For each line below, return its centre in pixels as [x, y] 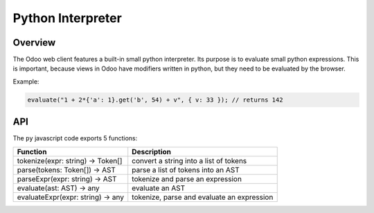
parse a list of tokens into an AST [186, 169]
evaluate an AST [159, 188]
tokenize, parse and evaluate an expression [203, 197]
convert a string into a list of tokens [189, 160]
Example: [26, 81]
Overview [34, 43]
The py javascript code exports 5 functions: [75, 138]
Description [152, 151]
